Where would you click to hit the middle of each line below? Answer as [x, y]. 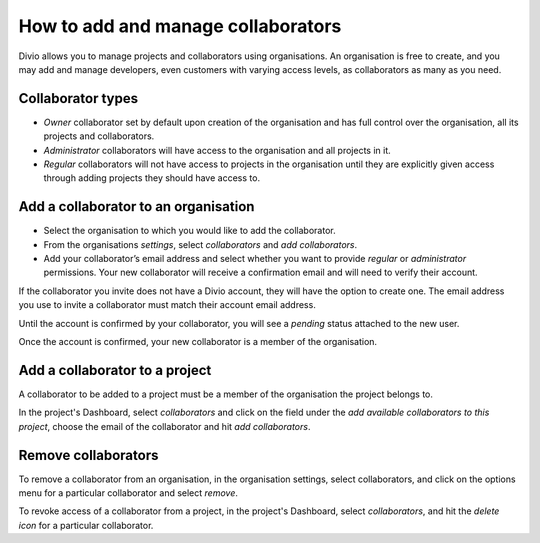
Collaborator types [78, 98]
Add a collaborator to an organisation [136, 206]
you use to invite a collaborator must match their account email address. [167, 305]
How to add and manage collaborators [180, 26]
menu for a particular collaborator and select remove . [128, 493]
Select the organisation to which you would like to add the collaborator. [189, 231]
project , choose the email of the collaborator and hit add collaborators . [164, 426]
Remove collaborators [88, 455]
